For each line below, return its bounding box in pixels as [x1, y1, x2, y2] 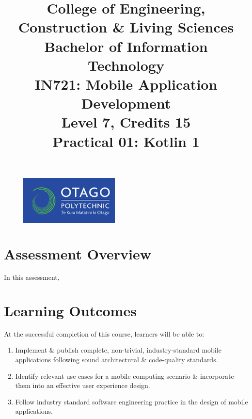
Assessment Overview [4, 244, 152, 264]
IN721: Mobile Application [34, 74, 218, 94]
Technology [88, 55, 164, 75]
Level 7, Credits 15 [61, 112, 191, 132]
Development [81, 93, 171, 113]
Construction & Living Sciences [18, 17, 234, 37]
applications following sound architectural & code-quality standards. [15, 355, 218, 365]
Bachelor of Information [44, 36, 208, 56]
